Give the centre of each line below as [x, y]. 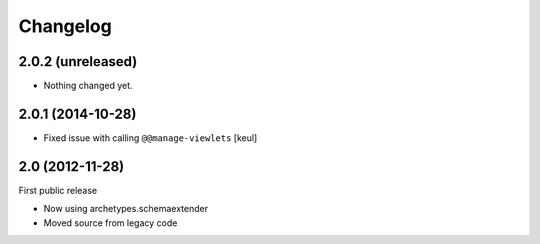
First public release [58, 190]
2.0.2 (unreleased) [78, 61]
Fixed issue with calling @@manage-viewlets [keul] [150, 137]
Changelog [65, 26]
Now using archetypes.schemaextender [126, 209]
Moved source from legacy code [110, 222]
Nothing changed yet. [88, 86]
